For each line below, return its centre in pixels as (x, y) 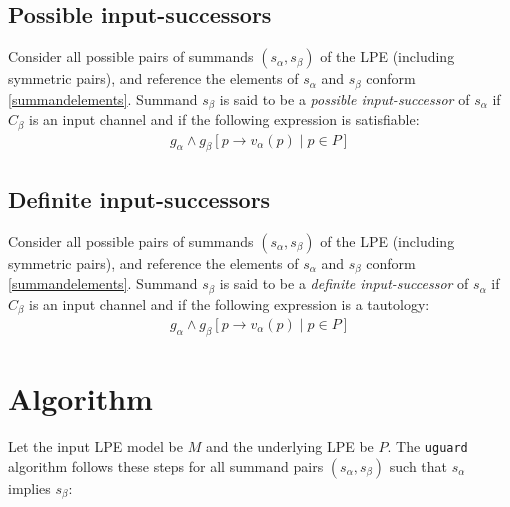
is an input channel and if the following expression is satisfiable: (224, 119)
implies (29, 487)
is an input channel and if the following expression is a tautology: (229, 303)
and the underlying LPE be (289, 445)
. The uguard (427, 445)
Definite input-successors (139, 198)
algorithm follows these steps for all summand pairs (166, 465)
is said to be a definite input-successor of (344, 283)
